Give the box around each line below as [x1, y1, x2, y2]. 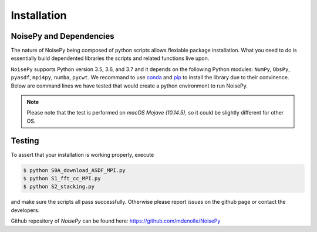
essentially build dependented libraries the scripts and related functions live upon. [11, 55, 210, 62]
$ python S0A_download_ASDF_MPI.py [23, 167, 126, 173]
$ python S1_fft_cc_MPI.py [23, 175, 101, 182]
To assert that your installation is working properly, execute [11, 151, 154, 158]
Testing [11, 136, 39, 146]
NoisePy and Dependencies [11, 31, 114, 41]
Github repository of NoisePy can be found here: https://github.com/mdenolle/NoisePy [11, 217, 221, 224]
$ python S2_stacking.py [23, 183, 95, 190]
